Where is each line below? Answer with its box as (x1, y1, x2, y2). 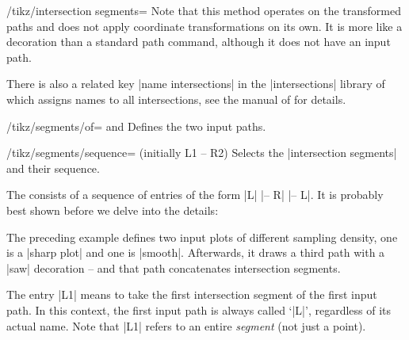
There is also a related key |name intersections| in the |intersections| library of (6, 75, 385, 92)
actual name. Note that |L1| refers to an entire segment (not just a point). (6, 317, 366, 334)
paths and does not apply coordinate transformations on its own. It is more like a (6, 17, 403, 34)
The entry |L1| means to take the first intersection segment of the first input (6, 286, 377, 303)
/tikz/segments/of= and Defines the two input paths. (6, 117, 266, 134)
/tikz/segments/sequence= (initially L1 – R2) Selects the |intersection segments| (6, 144, 397, 161)
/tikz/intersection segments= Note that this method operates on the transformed (6, 2, 401, 18)
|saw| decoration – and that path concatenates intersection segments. (6, 259, 341, 276)
